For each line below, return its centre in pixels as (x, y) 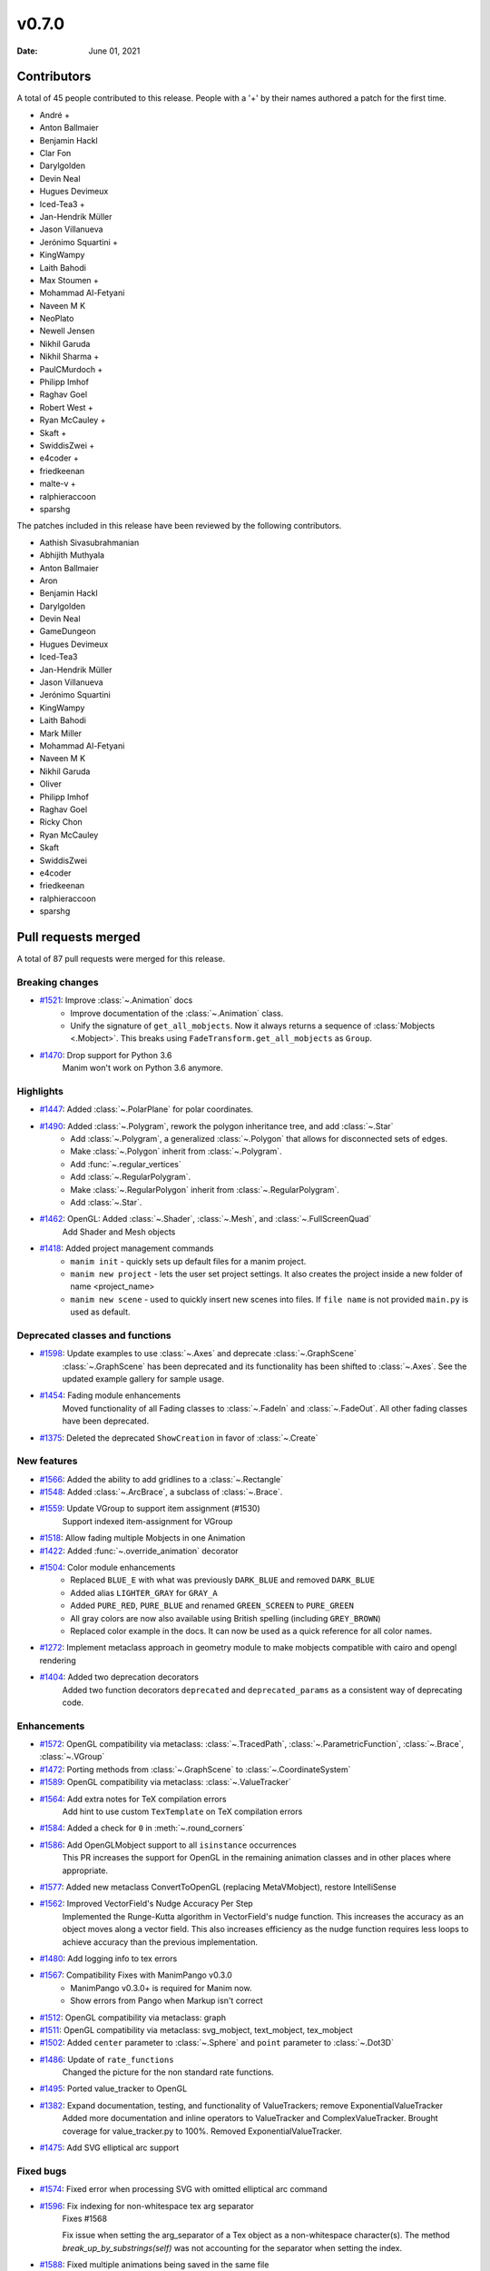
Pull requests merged (78, 937)
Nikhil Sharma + (69, 357)
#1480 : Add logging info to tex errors (108, 1959)
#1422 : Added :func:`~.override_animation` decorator (139, 1551)
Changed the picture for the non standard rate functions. (168, 2072)
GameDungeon (68, 631)
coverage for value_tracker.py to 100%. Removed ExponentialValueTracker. (202, 2131)
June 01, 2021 (114, 51)
